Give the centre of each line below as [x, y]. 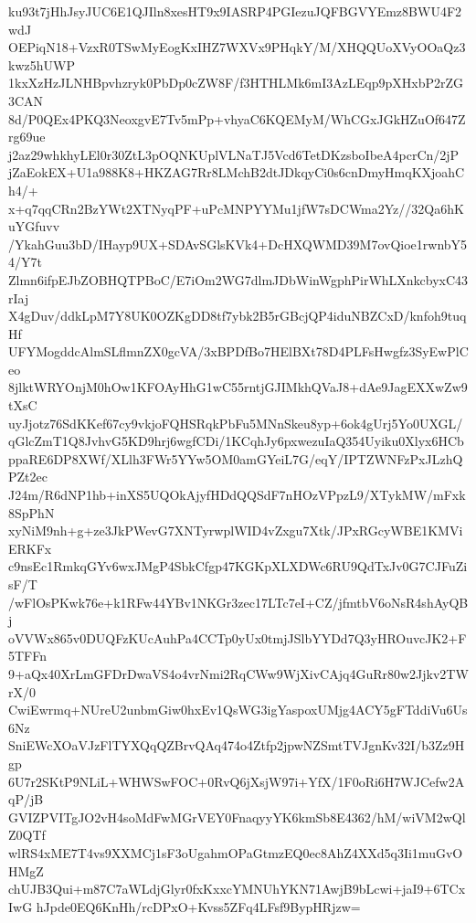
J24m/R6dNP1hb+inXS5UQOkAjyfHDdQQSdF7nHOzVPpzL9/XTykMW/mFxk [237, 495]
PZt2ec [28, 477]
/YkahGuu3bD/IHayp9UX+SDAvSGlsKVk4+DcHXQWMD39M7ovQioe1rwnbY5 [238, 244]
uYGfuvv [34, 226]
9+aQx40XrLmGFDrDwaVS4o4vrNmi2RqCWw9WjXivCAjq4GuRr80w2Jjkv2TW [238, 673]
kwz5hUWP [42, 64]
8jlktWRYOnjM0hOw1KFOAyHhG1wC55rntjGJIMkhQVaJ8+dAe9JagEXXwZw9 [238, 387]
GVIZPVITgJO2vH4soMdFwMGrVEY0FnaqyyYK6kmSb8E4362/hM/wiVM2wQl [237, 817]
